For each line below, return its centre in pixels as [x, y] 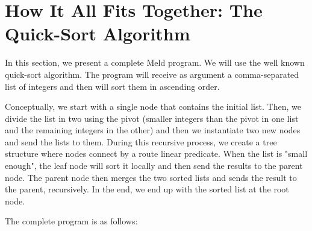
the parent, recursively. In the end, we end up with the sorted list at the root [147, 189]
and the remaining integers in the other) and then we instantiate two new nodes [153, 130]
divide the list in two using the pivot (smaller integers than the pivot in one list [152, 118]
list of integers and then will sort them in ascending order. [112, 86]
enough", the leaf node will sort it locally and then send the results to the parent [154, 166]
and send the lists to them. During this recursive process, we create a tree [141, 141]
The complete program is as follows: [71, 221]
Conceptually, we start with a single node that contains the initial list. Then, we [153, 106]
